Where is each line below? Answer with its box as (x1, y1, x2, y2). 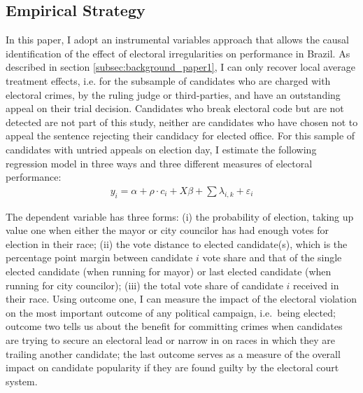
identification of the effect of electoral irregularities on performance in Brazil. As (6, 46, 350, 60)
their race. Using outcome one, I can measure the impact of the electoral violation (6, 291, 357, 306)
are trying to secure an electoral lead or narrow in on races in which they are (6, 332, 336, 347)
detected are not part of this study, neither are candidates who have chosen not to (6, 114, 358, 129)
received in (293, 277, 339, 292)
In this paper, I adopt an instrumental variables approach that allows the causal (6, 32, 349, 47)
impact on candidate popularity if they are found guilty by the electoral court (6, 360, 339, 375)
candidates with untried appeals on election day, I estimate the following (6, 142, 317, 156)
